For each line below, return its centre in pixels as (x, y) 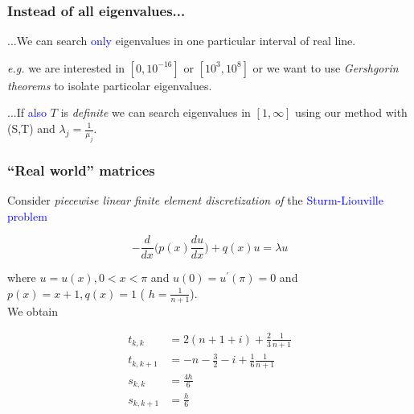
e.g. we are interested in (66, 67)
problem (27, 215)
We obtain (33, 310)
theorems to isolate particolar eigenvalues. (110, 85)
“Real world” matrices (81, 170)
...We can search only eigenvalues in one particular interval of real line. (182, 41)
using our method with (351, 112)
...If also (27, 112)
